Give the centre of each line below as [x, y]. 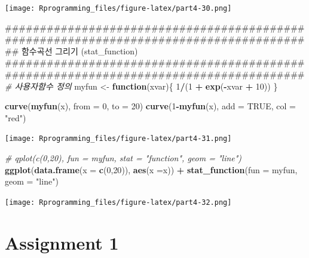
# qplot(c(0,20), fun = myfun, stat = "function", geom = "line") [123, 158]
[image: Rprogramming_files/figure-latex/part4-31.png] [118, 139]
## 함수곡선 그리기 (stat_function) [71, 50]
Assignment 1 [62, 242]
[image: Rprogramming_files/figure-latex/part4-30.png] [118, 8]
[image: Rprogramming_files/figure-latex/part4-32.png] [118, 202]
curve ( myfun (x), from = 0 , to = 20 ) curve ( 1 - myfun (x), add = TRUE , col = [150, 106]
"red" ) [16, 117]
